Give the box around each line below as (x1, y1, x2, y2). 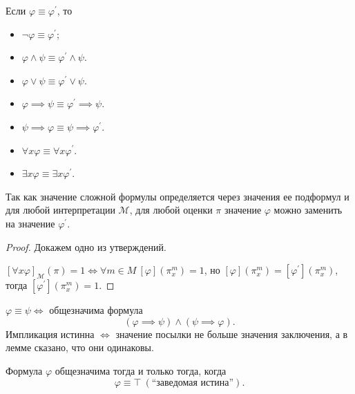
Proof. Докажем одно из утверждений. (6, 239, 166, 254)
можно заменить (274, 203, 343, 217)
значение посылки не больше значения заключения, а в (115, 326, 348, 341)
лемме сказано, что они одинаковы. (6, 340, 154, 355)
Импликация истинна (6, 326, 95, 341)
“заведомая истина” (151, 377, 234, 388)
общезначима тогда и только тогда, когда (55, 363, 227, 377)
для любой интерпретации (6, 203, 115, 217)
